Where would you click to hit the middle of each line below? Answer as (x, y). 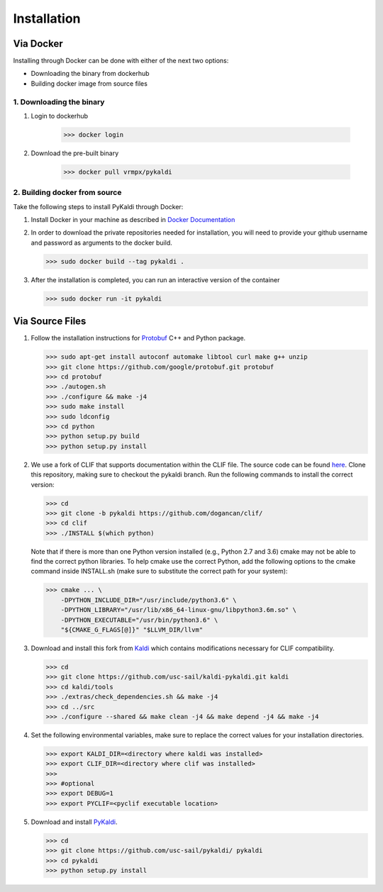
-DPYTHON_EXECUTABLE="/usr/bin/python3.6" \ (139, 620)
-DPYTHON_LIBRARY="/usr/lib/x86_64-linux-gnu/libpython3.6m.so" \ (179, 610)
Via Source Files (50, 322)
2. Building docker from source (67, 193)
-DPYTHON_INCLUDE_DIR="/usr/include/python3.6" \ (149, 600)
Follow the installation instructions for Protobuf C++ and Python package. (138, 338)
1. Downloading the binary (59, 101)
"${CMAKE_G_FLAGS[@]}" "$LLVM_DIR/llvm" (132, 630)
